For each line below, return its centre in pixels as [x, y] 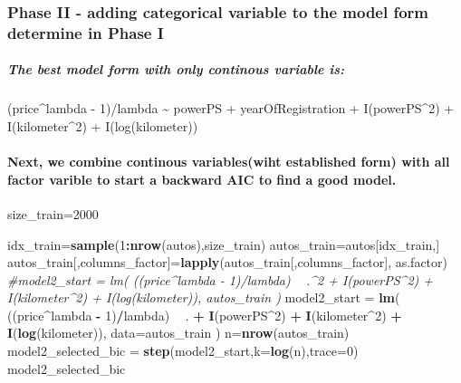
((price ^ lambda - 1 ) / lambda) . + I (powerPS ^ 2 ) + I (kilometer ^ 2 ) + [205, 315]
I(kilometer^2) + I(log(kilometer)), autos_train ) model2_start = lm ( [204, 297]
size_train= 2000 [53, 213]
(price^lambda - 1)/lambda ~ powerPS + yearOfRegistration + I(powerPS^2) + [231, 108]
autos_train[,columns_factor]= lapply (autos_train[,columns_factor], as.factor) [227, 262]
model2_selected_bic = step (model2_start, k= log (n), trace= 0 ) [183, 351]
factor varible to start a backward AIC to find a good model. [202, 179]
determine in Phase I [86, 32]
